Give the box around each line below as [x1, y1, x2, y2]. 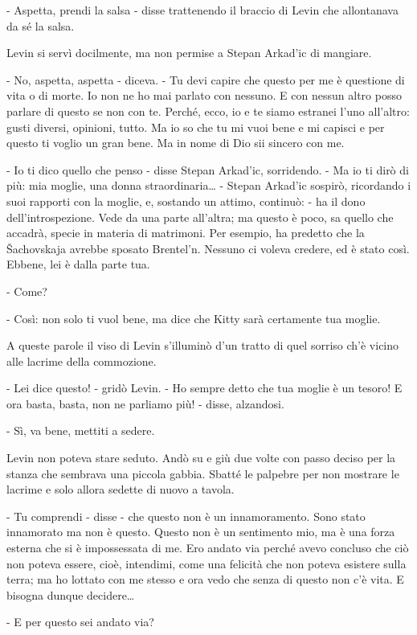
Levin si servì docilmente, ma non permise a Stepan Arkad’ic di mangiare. [6, 44, 372, 61]
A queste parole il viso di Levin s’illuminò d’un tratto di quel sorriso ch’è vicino [6, 337, 399, 354]
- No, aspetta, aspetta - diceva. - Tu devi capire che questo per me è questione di [6, 71, 405, 88]
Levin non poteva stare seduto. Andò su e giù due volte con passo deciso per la [6, 449, 396, 466]
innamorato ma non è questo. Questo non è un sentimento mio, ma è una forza [6, 523, 395, 540]
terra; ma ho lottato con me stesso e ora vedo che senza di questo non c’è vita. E [6, 571, 404, 588]
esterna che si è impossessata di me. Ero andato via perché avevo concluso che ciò [6, 539, 409, 556]
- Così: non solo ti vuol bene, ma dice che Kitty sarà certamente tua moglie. [6, 309, 381, 326]
